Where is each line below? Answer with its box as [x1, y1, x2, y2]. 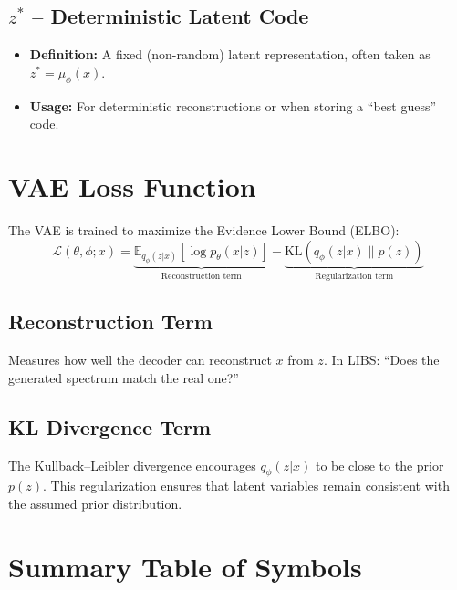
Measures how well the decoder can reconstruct [8, 350, 272, 369]
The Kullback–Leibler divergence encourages [8, 455, 256, 474]
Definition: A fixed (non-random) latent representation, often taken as [29, 45, 431, 64]
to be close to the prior [315, 455, 444, 474]
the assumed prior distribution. [8, 493, 182, 512]
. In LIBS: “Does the [323, 350, 440, 369]
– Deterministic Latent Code [32, 2, 309, 30]
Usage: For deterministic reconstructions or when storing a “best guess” [29, 96, 437, 115]
